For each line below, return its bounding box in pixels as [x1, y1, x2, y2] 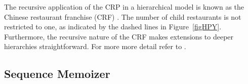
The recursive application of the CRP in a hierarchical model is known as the [4, 2, 244, 12]
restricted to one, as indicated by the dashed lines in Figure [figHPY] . [4, 21, 222, 32]
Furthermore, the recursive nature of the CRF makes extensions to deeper [4, 31, 234, 41]
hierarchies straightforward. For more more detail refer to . [4, 41, 186, 52]
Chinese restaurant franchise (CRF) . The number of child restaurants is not [4, 11, 241, 22]
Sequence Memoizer [4, 66, 110, 81]
